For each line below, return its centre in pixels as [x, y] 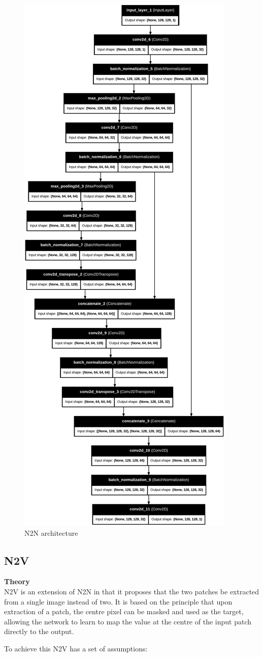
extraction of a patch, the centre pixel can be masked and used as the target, [124, 611]
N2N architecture [51, 532]
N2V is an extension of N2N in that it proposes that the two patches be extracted [132, 591]
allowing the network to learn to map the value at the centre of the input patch [128, 621]
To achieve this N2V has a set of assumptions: [76, 648]
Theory [17, 581]
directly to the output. [39, 631]
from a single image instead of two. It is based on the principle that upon [118, 601]
